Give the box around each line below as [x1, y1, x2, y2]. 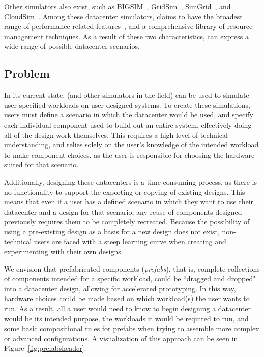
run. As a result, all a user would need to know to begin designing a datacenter [4, 303, 251, 314]
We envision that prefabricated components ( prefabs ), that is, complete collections [4, 263, 260, 274]
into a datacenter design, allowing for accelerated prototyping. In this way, [4, 283, 236, 293]
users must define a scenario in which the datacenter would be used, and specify [4, 109, 253, 120]
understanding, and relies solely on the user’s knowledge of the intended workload [4, 139, 259, 150]
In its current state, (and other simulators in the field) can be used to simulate [4, 90, 249, 100]
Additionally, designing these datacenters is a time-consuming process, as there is [4, 176, 257, 187]
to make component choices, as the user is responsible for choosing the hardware [4, 149, 255, 160]
